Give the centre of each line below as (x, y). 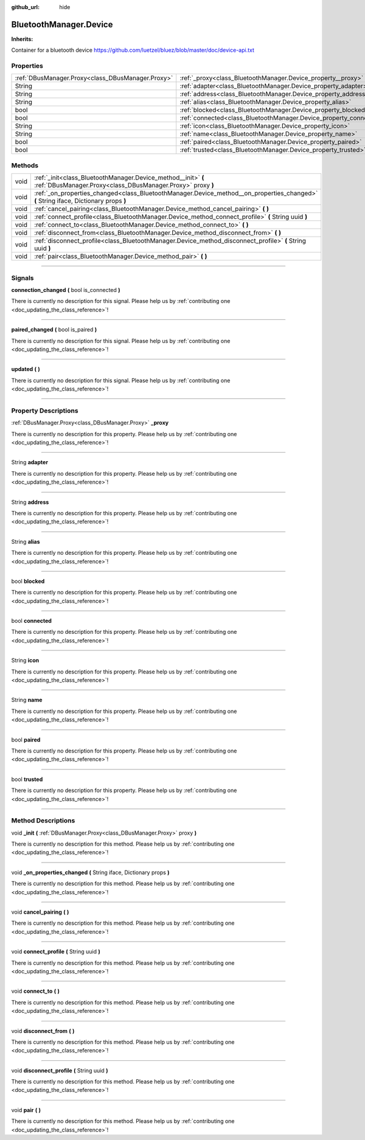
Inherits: (22, 39)
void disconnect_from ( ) (43, 1031)
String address (30, 502)
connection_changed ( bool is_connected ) (66, 290)
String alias (26, 541)
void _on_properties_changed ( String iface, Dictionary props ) (90, 872)
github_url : (25, 7)
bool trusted (27, 779)
